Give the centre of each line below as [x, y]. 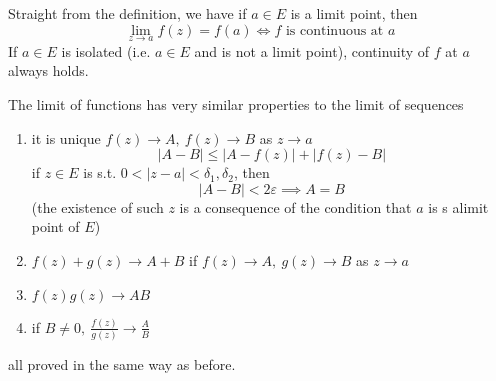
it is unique [66, 137]
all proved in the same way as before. [122, 364]
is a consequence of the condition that [295, 206]
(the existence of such [97, 206]
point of [55, 226]
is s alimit [458, 206]
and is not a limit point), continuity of [312, 50]
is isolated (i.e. [106, 50]
